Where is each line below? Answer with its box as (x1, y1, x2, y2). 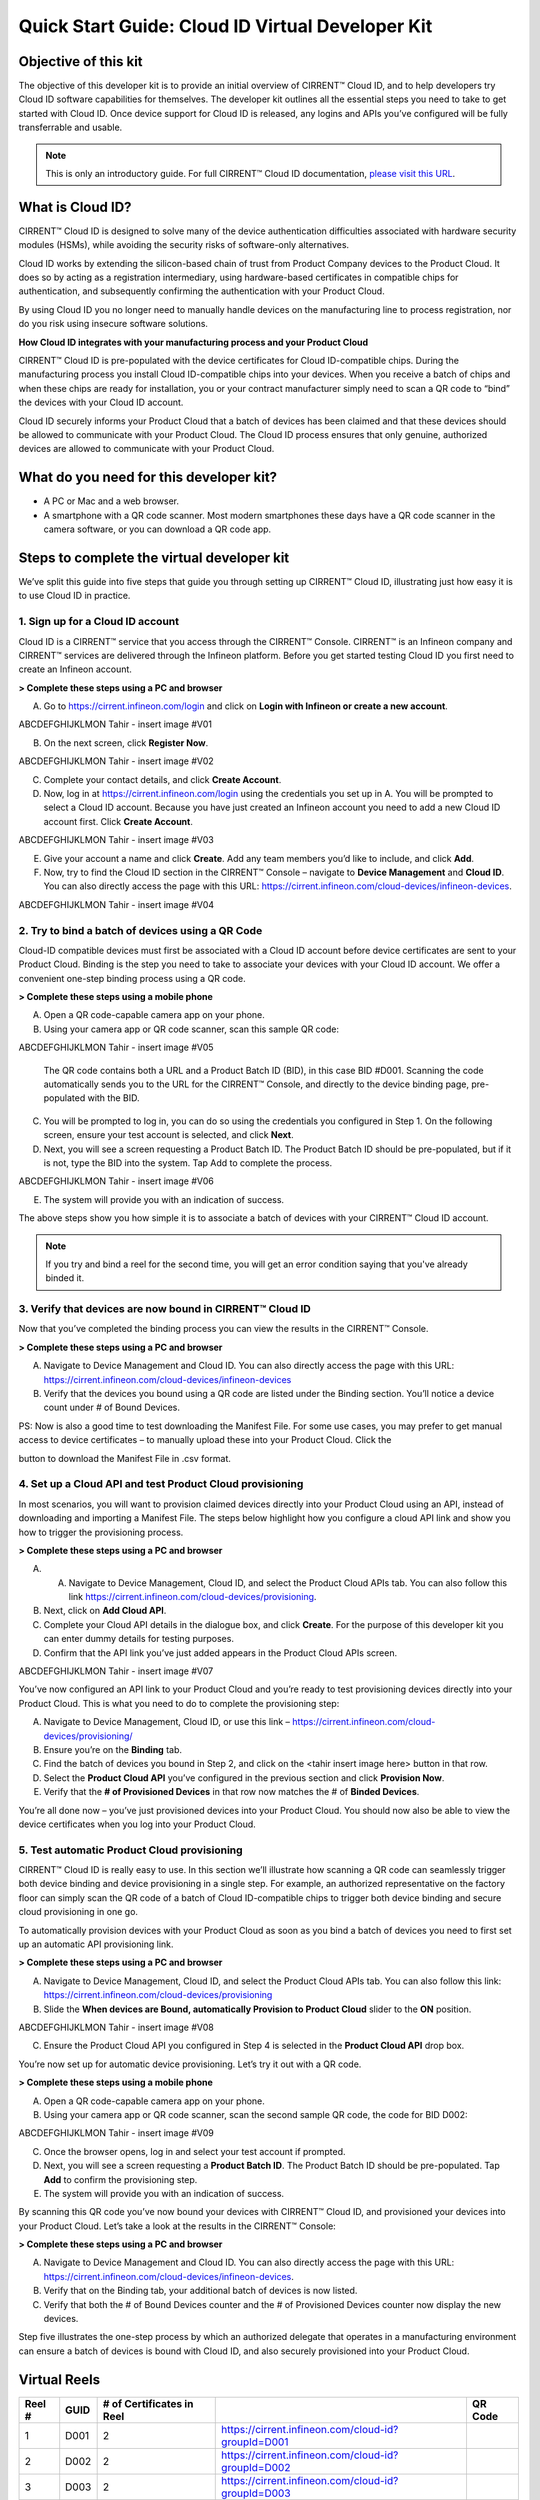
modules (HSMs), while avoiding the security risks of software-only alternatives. (18, 239, 350, 251)
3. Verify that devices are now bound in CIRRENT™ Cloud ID (18, 1302, 312, 1316)
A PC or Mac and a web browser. (43, 495, 180, 507)
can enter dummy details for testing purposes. (43, 1633, 235, 1645)
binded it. (45, 1272, 85, 1284)
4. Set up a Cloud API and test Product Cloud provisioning (18, 1477, 304, 1491)
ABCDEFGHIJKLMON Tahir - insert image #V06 (18, 1175, 215, 1187)
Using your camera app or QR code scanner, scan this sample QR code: (43, 1023, 340, 1035)
